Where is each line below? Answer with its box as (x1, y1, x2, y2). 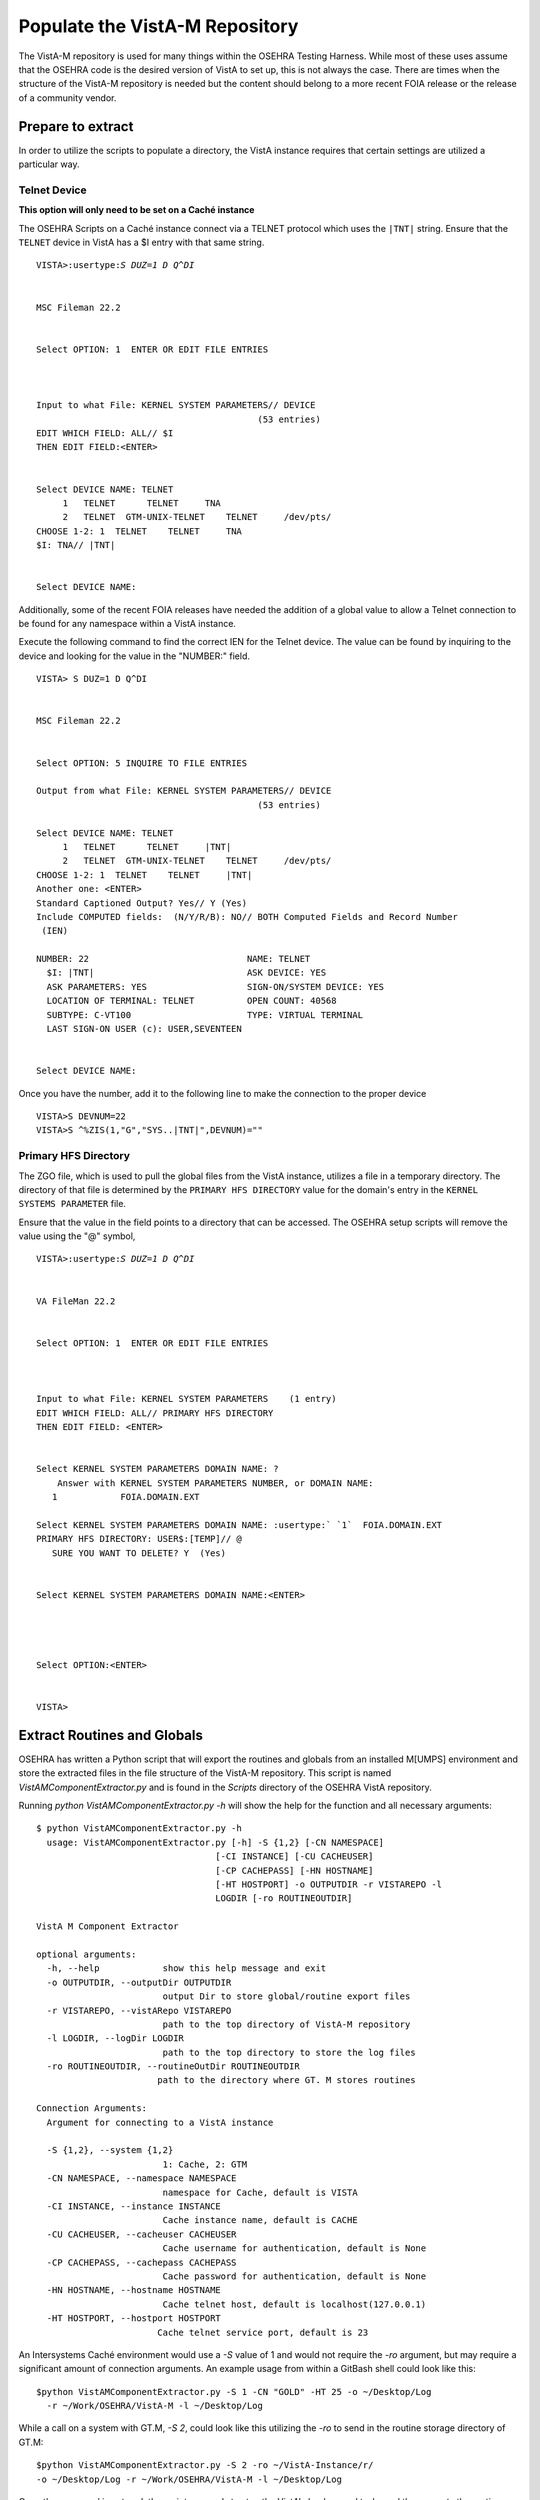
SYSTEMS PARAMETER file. (18, 1198, 127, 1210)
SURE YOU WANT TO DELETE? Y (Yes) (51, 1547, 227, 1559)
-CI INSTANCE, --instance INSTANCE (46, 2200, 222, 2212)
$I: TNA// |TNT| (36, 540, 116, 551)
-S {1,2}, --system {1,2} (46, 2145, 174, 2156)
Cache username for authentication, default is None (162, 2243, 427, 2254)
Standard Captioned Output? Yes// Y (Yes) (36, 897, 248, 909)
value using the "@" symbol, (18, 1230, 136, 1242)
